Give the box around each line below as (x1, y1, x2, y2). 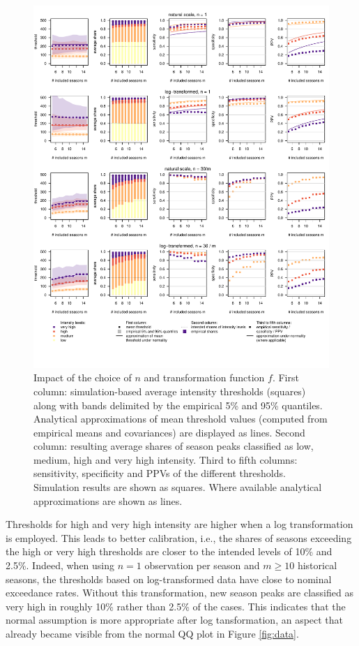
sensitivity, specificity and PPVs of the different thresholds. (33, 466, 286, 480)
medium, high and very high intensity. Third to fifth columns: (33, 452, 298, 467)
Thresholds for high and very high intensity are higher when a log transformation (6, 517, 353, 531)
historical (297, 558, 337, 573)
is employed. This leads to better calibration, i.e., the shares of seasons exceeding (6, 530, 352, 545)
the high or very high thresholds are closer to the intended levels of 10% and (6, 544, 333, 559)
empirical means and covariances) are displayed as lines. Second (33, 425, 305, 439)
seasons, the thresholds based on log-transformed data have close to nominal (6, 571, 332, 586)
